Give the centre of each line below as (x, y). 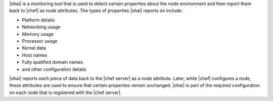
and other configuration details (54, 69)
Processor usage (40, 41)
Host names (35, 55)
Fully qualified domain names (53, 62)
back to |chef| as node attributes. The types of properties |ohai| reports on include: (96, 11)
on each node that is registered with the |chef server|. (65, 92)
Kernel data (34, 48)
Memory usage (38, 34)
